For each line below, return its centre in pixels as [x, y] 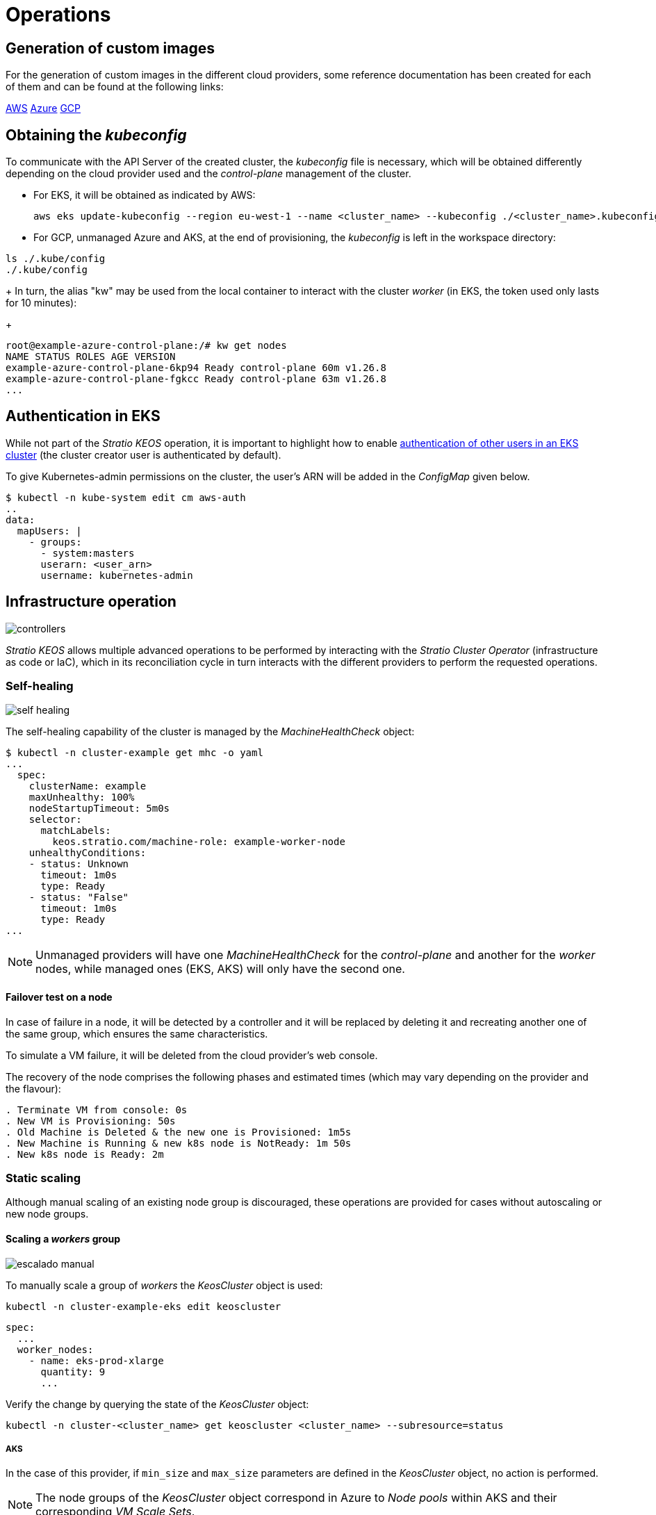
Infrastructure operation [91, 602]
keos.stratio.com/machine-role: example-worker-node [199, 842]
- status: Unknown [79, 864]
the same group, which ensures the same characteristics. [137, 1033]
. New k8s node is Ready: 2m [85, 1154]
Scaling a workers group [63, 1239]
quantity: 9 [73, 1371]
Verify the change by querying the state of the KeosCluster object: [157, 1404]
